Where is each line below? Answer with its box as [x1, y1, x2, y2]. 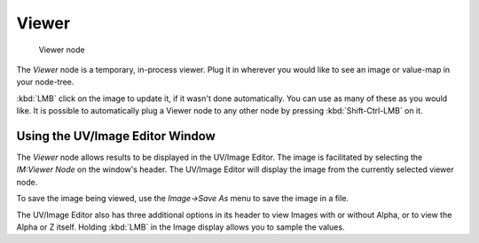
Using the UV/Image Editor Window [16, 129, 216, 144]
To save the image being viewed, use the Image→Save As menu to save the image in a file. [16, 193, 349, 204]
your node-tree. [16, 76, 75, 88]
